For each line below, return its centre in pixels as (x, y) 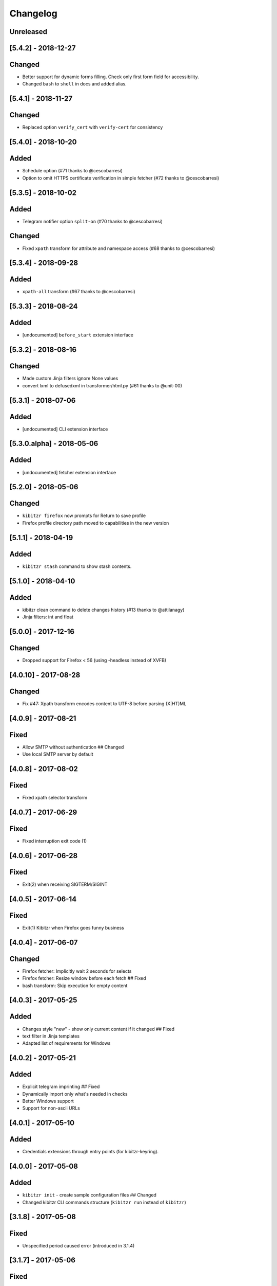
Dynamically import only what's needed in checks (75, 1094)
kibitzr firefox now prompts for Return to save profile (84, 516)
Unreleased (28, 32)
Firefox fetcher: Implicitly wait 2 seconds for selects (77, 971)
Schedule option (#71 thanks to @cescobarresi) (73, 171)
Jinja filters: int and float (48, 617)
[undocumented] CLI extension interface (65, 429)
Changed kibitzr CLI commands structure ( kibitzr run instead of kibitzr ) (104, 1202)
